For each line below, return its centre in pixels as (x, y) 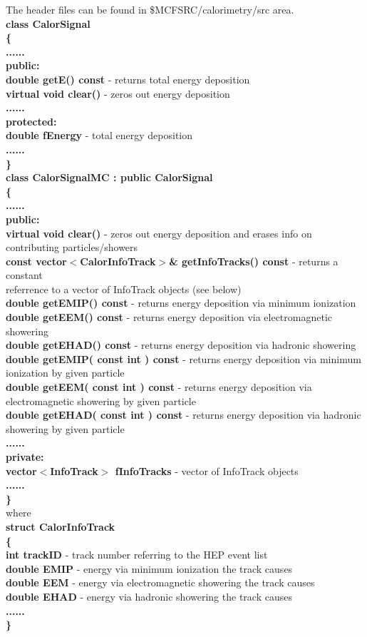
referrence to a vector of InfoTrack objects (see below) (124, 289)
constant (24, 275)
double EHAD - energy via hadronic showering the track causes (149, 596)
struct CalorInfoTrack (61, 526)
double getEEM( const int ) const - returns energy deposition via (159, 387)
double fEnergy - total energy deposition (99, 135)
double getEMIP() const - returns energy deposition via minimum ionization (181, 303)
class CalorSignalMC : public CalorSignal (109, 177)
